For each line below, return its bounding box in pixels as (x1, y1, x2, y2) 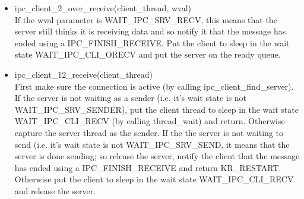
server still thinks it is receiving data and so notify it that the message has (14, 25, 286, 37)
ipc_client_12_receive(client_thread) (14, 68, 153, 80)
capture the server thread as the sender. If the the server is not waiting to (14, 126, 283, 138)
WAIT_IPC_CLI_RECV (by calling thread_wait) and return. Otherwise (14, 115, 285, 127)
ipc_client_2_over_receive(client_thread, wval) (14, 2, 192, 14)
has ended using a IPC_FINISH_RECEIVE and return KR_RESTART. (14, 161, 281, 173)
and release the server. (14, 184, 96, 197)
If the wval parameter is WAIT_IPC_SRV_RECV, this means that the (14, 13, 277, 26)
